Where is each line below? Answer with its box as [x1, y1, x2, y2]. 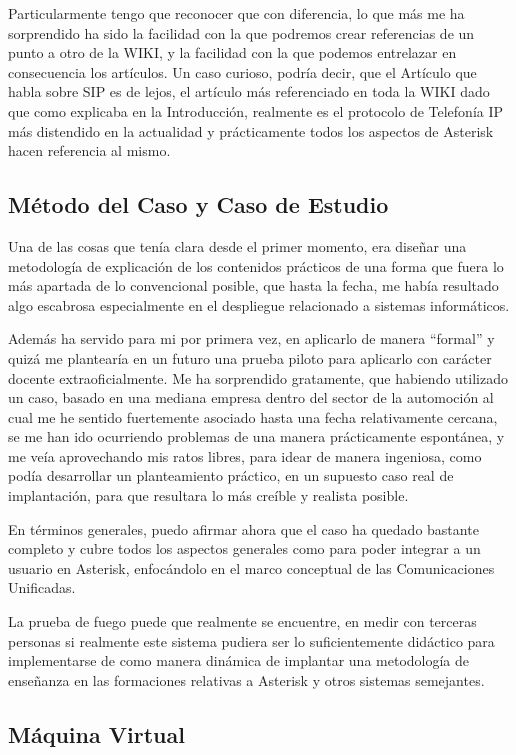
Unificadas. [8, 577, 76, 598]
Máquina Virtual [8, 718, 185, 749]
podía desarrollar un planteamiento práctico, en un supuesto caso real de [8, 465, 454, 486]
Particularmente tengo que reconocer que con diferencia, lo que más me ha [8, 3, 465, 23]
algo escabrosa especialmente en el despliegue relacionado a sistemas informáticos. [8, 294, 510, 315]
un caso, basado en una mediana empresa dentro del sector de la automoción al [8, 387, 494, 408]
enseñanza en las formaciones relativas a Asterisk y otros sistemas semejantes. [8, 669, 485, 690]
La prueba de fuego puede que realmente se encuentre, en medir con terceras [8, 611, 477, 632]
